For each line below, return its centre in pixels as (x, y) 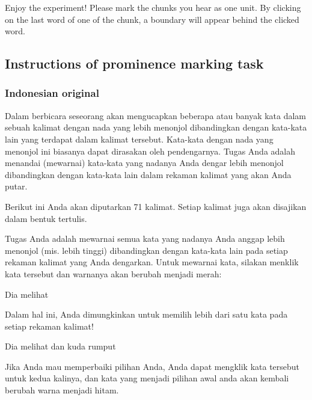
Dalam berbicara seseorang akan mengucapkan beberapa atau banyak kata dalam (156, 115)
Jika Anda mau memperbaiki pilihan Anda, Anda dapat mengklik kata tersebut (152, 366)
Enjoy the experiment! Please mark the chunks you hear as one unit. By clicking (153, 7)
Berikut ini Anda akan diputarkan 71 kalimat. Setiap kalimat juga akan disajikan (156, 206)
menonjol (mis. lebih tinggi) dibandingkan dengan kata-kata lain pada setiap (146, 250)
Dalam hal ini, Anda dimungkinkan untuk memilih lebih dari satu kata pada (146, 314)
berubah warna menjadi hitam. (62, 390)
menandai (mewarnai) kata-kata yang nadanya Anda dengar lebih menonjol (144, 163)
